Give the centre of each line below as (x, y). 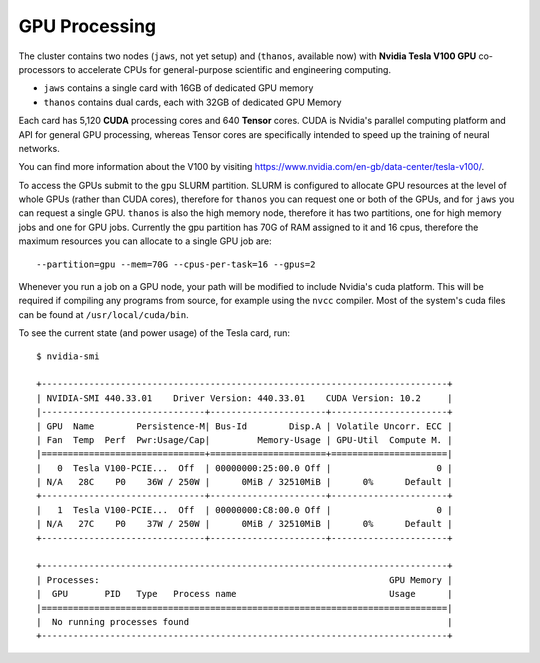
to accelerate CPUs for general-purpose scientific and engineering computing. (229, 69)
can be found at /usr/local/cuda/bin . (103, 314)
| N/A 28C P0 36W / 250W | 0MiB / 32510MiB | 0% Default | (244, 482)
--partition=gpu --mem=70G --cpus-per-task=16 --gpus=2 (176, 264)
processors (41, 69)
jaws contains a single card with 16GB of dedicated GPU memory (178, 88)
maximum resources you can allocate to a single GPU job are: (145, 241)
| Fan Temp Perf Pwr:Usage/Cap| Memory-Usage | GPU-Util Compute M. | (244, 439)
